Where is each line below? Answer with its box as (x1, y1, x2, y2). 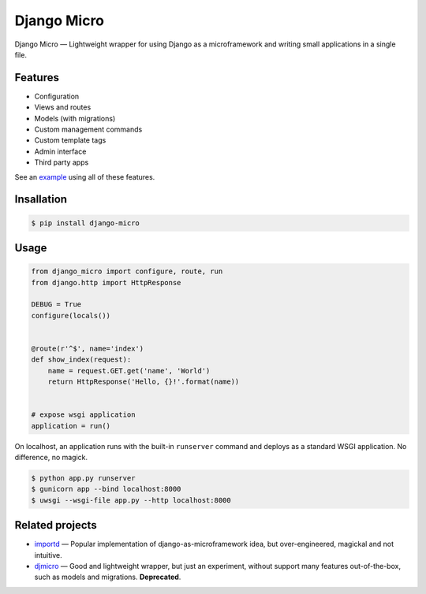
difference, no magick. (14, 453, 88, 462)
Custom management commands (34, 124, 143, 134)
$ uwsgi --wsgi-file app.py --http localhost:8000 (31, 496, 232, 504)
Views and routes (34, 102, 92, 112)
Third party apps (34, 158, 89, 167)
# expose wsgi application (31, 410, 136, 419)
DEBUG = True (31, 300, 82, 309)
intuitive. (34, 550, 62, 559)
